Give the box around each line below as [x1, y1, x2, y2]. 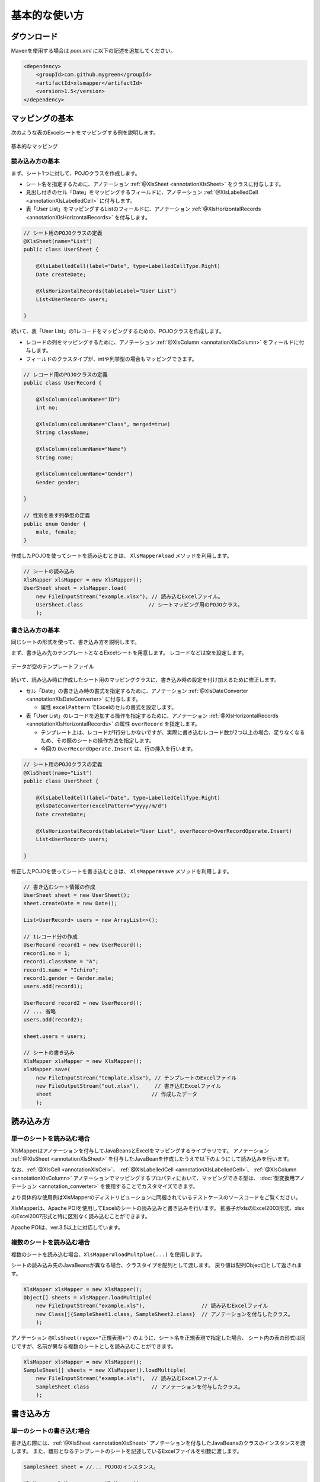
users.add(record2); [23, 1016, 83, 1023]
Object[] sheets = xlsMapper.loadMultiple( [23, 1294, 152, 1301]
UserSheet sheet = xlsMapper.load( [23, 585, 127, 592]
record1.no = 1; [23, 950, 71, 957]
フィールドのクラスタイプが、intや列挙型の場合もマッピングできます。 [25, 355, 198, 362]
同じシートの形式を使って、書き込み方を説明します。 [11, 638, 140, 646]
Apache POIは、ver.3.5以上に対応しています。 [11, 1224, 124, 1231]
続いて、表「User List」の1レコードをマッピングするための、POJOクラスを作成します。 [11, 328, 225, 335]
